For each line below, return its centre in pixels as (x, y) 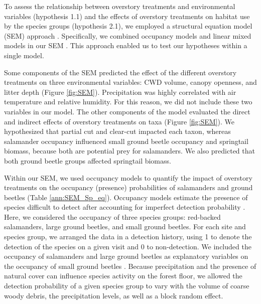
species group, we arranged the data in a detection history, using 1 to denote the (128, 237)
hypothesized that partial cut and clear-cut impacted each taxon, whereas (117, 131)
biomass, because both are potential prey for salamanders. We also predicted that (129, 151)
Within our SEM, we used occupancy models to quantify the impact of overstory (128, 177)
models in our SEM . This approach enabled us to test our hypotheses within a (126, 45)
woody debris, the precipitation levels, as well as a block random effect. (114, 295)
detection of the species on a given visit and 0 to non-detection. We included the (128, 246)
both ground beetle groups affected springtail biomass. (88, 160)
